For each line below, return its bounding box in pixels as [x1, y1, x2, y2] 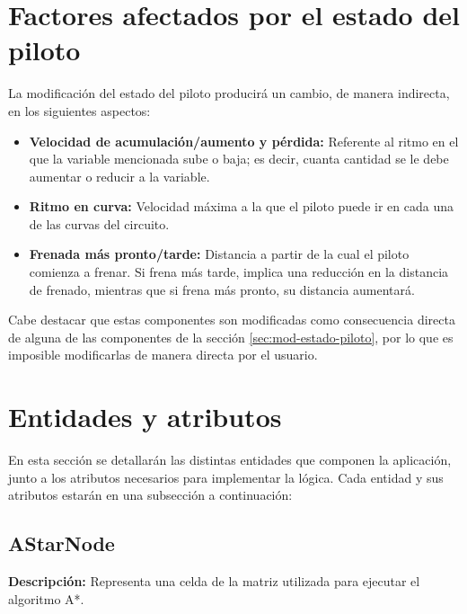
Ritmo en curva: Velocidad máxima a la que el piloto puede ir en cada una [29, 197, 454, 216]
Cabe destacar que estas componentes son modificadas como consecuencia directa [8, 310, 455, 329]
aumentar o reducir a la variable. [29, 166, 210, 185]
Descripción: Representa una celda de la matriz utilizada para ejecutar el [8, 572, 420, 591]
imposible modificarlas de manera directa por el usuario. [8, 345, 318, 364]
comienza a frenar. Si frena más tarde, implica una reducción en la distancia [29, 263, 449, 281]
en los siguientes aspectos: [8, 101, 151, 120]
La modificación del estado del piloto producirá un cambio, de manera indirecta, [8, 84, 450, 102]
